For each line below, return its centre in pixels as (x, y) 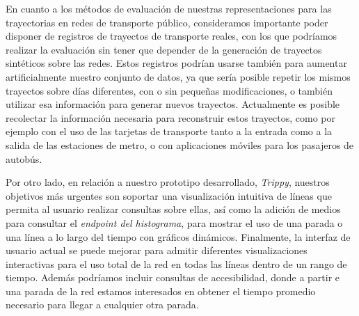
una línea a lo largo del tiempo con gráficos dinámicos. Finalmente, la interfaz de (178, 236)
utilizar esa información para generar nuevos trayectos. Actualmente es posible (173, 104)
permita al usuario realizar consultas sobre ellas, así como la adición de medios (173, 209)
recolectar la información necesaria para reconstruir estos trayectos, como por (171, 117)
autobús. (24, 158)
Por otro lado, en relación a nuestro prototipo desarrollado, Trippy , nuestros (168, 182)
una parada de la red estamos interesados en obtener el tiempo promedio (161, 291)
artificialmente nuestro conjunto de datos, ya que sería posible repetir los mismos (178, 76)
